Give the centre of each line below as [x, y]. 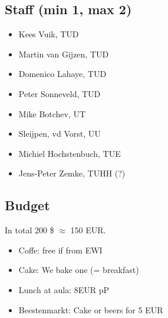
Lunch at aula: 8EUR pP [64, 289]
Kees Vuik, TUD [49, 34]
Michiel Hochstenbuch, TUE [70, 153]
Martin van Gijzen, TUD [64, 54]
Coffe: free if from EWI [60, 250]
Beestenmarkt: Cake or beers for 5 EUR [91, 309]
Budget [27, 205]
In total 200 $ [29, 230]
